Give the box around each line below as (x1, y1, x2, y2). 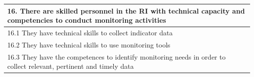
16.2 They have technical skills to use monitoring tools (7, 39, 170, 49)
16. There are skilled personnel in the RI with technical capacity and (7, 5, 245, 15)
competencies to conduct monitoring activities (7, 15, 166, 25)
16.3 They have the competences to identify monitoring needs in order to (7, 51, 226, 62)
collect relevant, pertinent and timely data (7, 61, 134, 71)
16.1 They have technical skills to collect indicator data (7, 27, 173, 37)
